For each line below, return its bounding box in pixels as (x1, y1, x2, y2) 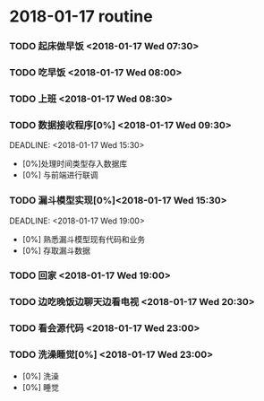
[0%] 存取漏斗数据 (21, 245, 91, 256)
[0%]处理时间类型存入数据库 (21, 159, 128, 170)
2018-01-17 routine (9, 6, 154, 27)
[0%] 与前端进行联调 (21, 170, 98, 180)
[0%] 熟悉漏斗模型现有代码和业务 (21, 233, 146, 244)
